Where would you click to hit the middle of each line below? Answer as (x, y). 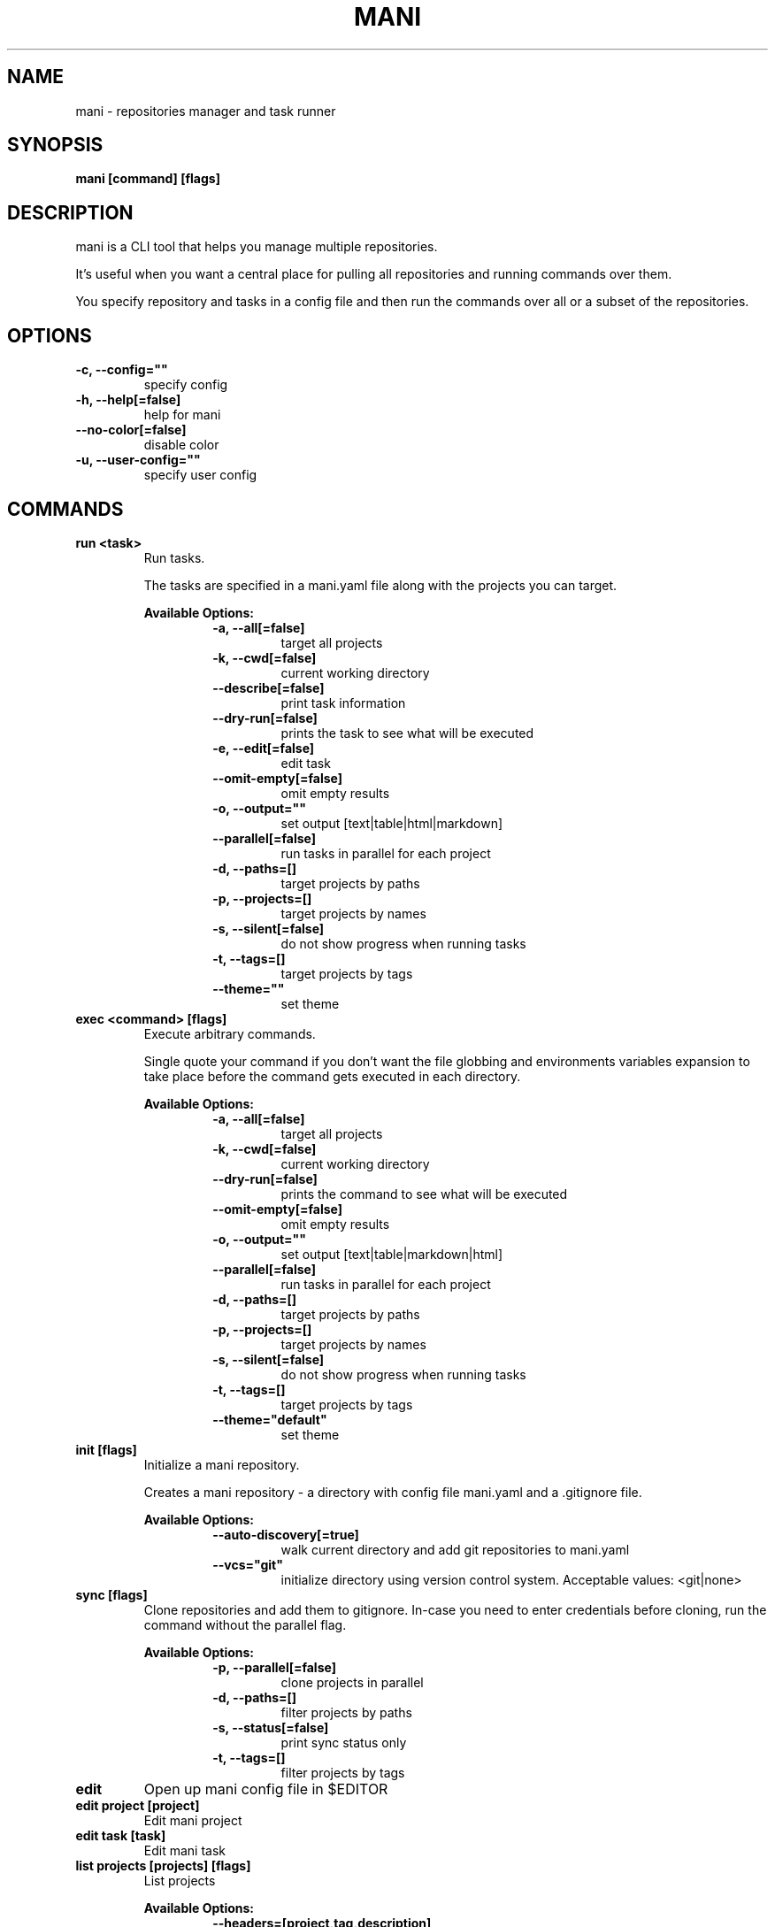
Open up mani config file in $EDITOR (266, 1789)
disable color (181, 445)
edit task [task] (121, 1835)
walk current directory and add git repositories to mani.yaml (455, 1549)
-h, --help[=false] (128, 400)
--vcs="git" (248, 1564)
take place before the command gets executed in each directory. (332, 1076)
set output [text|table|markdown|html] (392, 1254)
